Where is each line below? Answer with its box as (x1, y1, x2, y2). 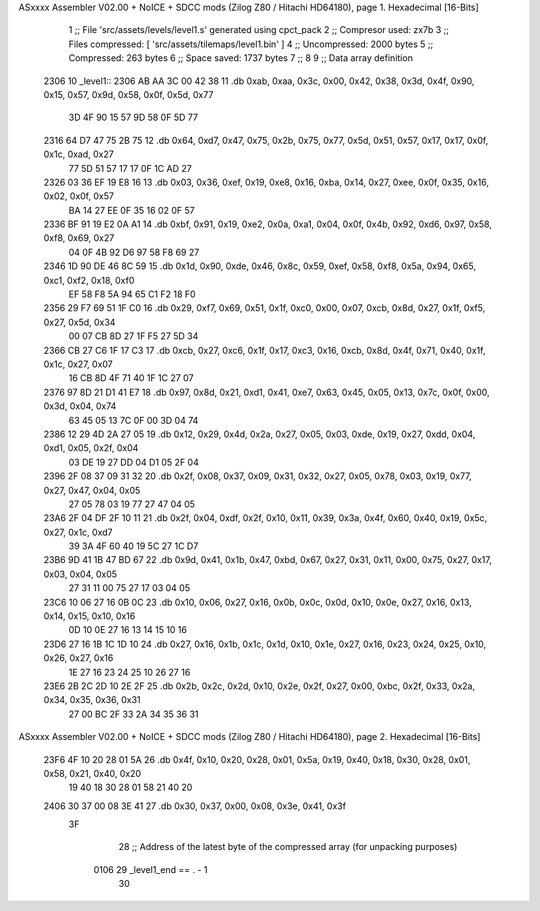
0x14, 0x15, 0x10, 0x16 (43, 610, 136, 622)
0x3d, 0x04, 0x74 (43, 400, 117, 412)
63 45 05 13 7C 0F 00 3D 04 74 (68, 414, 199, 426)
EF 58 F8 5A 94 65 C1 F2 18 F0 (68, 288, 196, 300)
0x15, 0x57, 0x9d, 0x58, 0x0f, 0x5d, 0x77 (43, 88, 214, 100)
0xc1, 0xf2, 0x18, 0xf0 (43, 274, 135, 286)
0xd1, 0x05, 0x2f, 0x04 (43, 442, 139, 454)
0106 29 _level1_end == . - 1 (93, 863, 208, 875)
